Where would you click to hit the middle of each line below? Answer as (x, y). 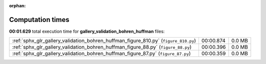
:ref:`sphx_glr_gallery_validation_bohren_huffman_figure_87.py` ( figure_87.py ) (101, 54)
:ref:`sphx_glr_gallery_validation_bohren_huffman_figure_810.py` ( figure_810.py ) (104, 41)
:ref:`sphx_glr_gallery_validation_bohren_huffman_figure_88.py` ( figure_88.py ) (102, 47)
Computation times (39, 20)
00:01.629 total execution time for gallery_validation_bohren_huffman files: (87, 31)
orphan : (17, 6)
